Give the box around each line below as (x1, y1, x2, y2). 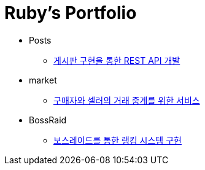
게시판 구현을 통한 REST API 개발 (53, 55, 180, 66)
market (29, 74, 57, 85)
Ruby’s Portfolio (4, 2, 137, 23)
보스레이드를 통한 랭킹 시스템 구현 (53, 134, 182, 145)
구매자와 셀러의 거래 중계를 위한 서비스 (53, 95, 200, 106)
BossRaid (29, 114, 67, 125)
